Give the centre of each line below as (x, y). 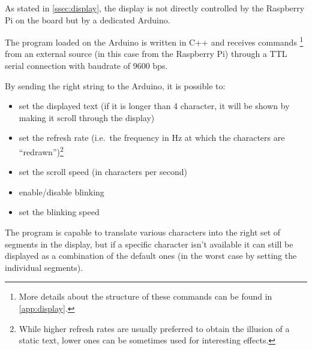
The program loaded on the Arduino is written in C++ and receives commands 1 (154, 41)
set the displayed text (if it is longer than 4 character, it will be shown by (154, 106)
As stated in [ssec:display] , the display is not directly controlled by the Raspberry (155, 8)
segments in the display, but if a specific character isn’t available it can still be (149, 244)
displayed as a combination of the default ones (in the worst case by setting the (151, 256)
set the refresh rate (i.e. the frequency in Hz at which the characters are (152, 138)
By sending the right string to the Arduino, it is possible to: (115, 85)
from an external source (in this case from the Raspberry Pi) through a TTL (146, 54)
